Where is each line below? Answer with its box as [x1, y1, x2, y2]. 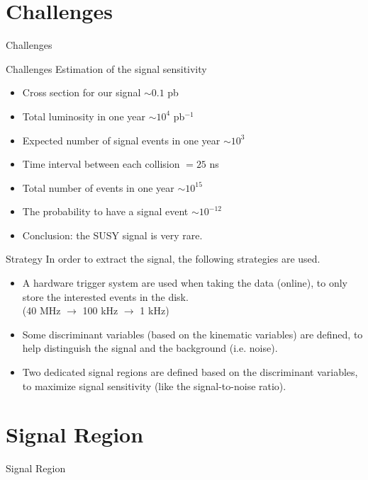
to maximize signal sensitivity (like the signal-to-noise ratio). [22, 378, 286, 393]
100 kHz [82, 303, 118, 318]
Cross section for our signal [22, 85, 141, 100]
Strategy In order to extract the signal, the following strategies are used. [6, 251, 320, 266]
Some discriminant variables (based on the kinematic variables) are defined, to [22, 326, 363, 341]
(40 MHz [22, 303, 61, 318]
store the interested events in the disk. [22, 289, 189, 304]
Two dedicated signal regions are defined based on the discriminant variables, [22, 365, 358, 379]
